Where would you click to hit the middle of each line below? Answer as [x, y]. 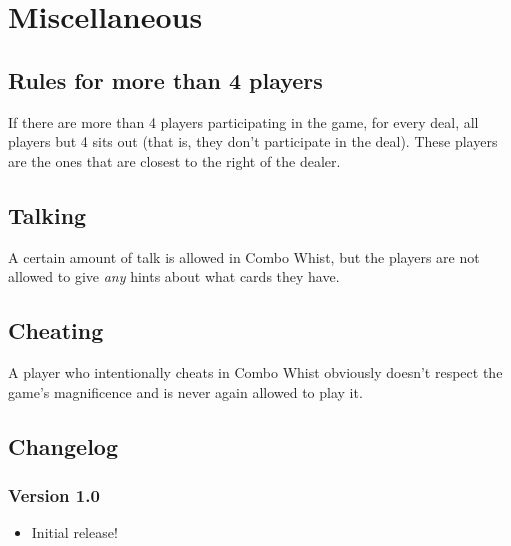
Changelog [63, 445]
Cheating [56, 330]
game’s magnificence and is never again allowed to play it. [185, 391]
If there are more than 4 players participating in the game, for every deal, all [243, 121]
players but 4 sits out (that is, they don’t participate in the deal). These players [253, 141]
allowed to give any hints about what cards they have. [174, 276]
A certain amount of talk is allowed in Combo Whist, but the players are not [244, 256]
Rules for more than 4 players [165, 79]
